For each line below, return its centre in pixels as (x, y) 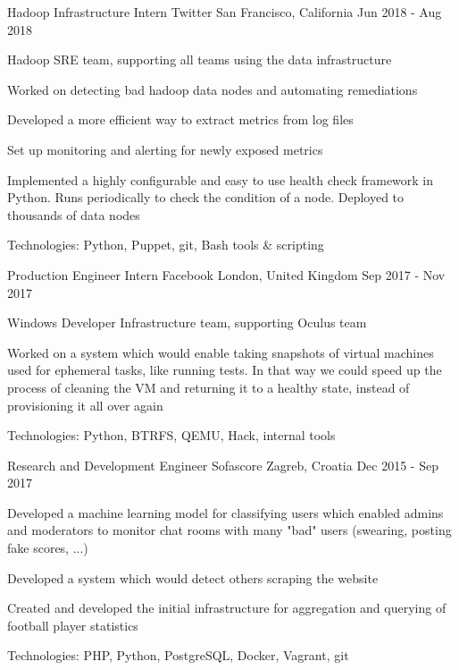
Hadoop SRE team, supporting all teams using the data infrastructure (200, 59)
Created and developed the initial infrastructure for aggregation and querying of (227, 608)
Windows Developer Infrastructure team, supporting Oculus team (187, 322)
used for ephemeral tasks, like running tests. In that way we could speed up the (225, 370)
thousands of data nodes (74, 214)
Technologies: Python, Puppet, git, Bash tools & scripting (166, 245)
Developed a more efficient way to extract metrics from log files (180, 119)
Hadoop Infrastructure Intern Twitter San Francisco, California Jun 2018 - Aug (225, 12)
